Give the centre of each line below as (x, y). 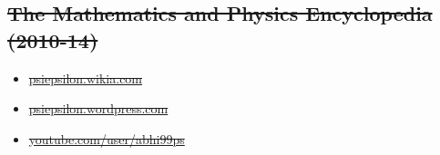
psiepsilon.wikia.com (86, 77)
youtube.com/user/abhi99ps (107, 138)
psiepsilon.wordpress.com (98, 108)
